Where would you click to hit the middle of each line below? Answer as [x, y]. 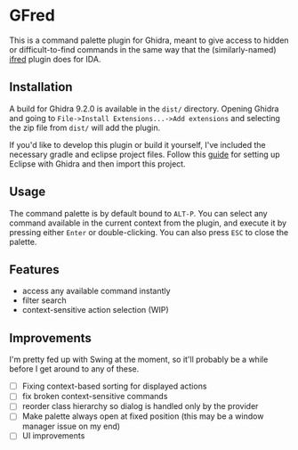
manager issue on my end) [71, 426]
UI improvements [53, 436]
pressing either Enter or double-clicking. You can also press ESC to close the [149, 232]
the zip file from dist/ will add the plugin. [85, 127]
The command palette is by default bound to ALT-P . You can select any [139, 213]
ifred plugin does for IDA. [55, 59]
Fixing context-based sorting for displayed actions [114, 386]
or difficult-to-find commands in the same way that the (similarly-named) [143, 49]
